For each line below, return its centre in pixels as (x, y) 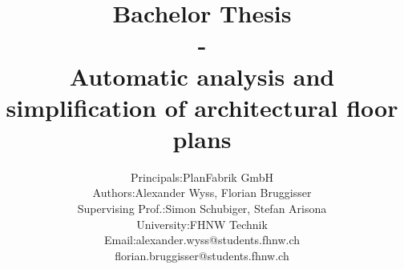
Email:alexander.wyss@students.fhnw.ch (202, 240)
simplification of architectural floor (202, 107)
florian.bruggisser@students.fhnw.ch (202, 255)
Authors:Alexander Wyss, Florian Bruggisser (202, 193)
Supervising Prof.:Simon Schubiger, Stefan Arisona (202, 209)
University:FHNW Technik (202, 224)
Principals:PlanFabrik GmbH (202, 177)
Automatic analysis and (202, 76)
